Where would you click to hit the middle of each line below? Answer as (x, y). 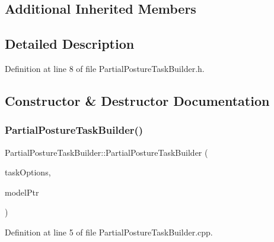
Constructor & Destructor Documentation (137, 100)
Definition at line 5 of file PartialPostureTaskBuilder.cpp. (109, 232)
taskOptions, (28, 172)
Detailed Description (70, 44)
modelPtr (22, 192)
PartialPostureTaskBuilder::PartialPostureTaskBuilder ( (106, 152)
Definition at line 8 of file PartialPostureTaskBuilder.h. (105, 68)
